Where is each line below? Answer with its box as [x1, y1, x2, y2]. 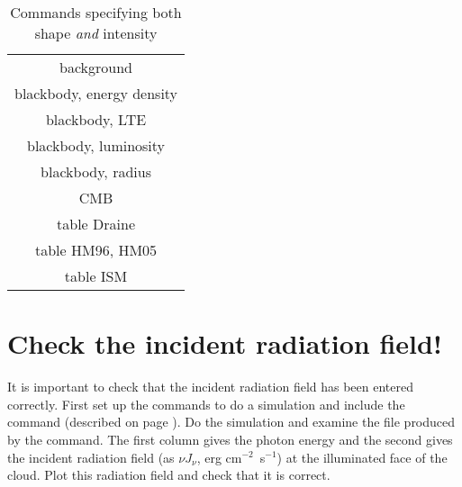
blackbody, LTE [45, 109, 147, 130]
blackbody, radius [41, 161, 151, 182]
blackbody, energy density [14, 83, 178, 104]
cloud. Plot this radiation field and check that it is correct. [7, 465, 331, 484]
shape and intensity [34, 23, 158, 43]
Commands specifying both [10, 2, 182, 23]
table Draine [57, 213, 135, 234]
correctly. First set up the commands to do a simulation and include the [7, 394, 405, 413]
